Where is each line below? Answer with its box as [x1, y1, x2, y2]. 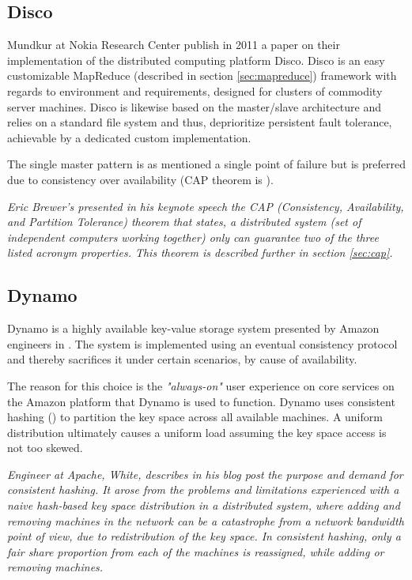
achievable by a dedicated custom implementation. [7, 129, 251, 145]
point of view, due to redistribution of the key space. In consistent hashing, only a [7, 528, 401, 544]
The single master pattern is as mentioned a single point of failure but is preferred [7, 156, 406, 172]
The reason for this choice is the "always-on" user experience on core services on [7, 377, 395, 394]
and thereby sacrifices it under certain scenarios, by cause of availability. [7, 351, 357, 367]
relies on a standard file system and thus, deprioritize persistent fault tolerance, [7, 114, 392, 130]
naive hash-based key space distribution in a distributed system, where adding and [7, 497, 400, 514]
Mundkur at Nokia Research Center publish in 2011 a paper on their [7, 36, 340, 53]
